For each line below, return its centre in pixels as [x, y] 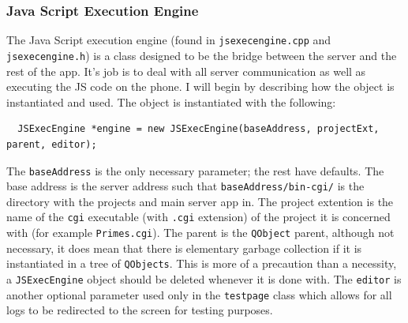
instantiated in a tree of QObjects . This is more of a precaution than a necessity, [202, 263]
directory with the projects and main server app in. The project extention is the [200, 201]
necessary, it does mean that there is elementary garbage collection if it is [184, 248]
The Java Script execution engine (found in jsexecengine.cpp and [169, 40]
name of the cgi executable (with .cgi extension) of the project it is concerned [198, 217]
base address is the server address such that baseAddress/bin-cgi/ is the [185, 186]
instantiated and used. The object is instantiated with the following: [171, 101]
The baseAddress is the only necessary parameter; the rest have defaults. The [195, 170]
